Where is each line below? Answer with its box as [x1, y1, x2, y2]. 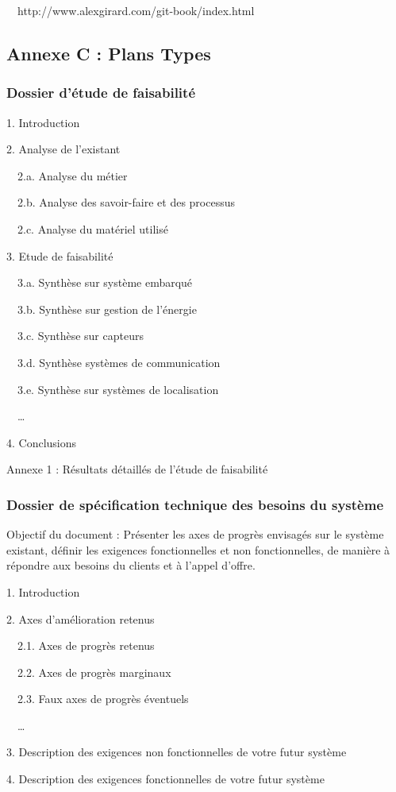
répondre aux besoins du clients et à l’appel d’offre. [6, 557, 256, 574]
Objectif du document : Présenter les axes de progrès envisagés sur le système [6, 526, 384, 543]
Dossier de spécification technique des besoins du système [6, 494, 384, 514]
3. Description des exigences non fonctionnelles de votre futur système [6, 744, 347, 760]
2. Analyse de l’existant [6, 141, 121, 157]
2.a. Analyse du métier [17, 167, 128, 184]
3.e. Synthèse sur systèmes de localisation [17, 381, 219, 397]
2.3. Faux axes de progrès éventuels [17, 690, 189, 707]
